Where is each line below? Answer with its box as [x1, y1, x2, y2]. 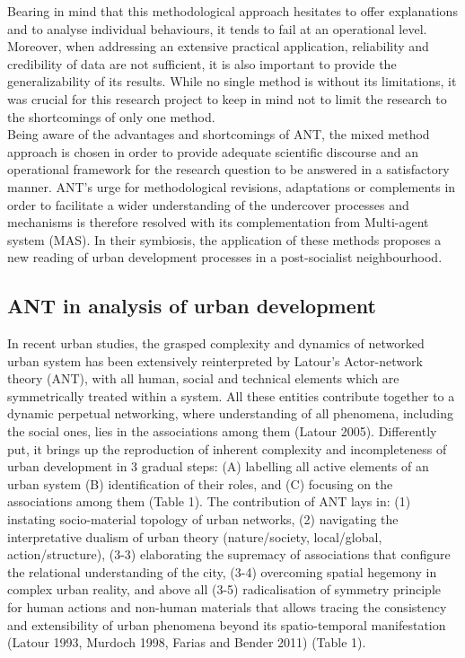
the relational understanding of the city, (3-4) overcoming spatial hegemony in [7, 562, 437, 581]
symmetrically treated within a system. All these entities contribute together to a [7, 386, 455, 405]
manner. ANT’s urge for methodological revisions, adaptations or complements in [7, 177, 456, 196]
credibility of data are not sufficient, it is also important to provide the [7, 54, 397, 73]
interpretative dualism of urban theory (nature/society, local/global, [7, 527, 382, 546]
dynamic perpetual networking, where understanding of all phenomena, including [7, 404, 453, 423]
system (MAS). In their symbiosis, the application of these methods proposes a [7, 230, 442, 249]
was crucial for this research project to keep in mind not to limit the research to [7, 89, 447, 108]
